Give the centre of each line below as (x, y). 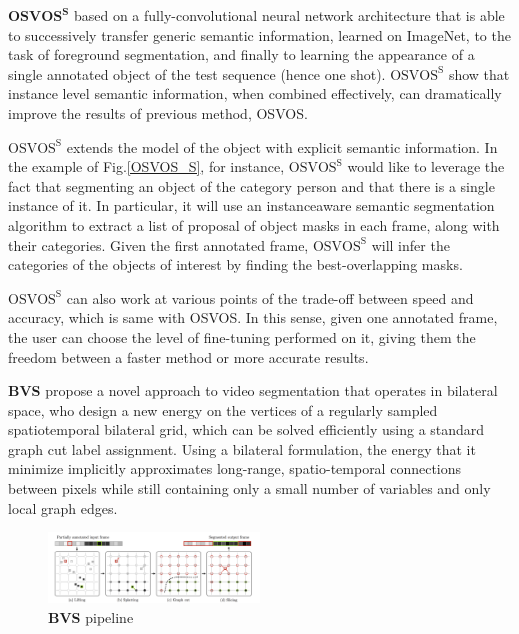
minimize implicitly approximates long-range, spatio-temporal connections (235, 468)
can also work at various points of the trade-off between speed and (270, 297)
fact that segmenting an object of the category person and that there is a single (251, 185)
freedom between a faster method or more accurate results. (188, 356)
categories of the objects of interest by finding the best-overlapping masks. (235, 264)
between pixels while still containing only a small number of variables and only (249, 488)
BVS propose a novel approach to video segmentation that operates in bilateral (253, 390)
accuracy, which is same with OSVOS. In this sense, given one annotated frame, (253, 317)
